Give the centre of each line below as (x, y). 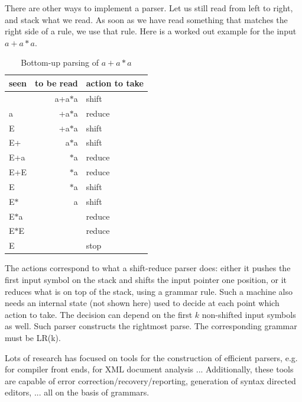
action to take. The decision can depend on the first (99, 314)
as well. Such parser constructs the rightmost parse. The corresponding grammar (151, 326)
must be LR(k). (33, 337)
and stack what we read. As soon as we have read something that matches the (146, 19)
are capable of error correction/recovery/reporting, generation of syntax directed (150, 380)
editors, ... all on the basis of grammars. (77, 392)
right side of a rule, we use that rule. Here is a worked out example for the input (151, 31)
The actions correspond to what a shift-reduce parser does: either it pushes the (148, 268)
